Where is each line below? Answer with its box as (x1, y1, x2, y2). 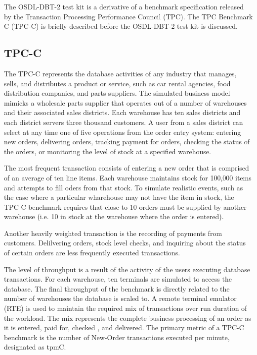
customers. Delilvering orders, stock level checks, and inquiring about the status (4, 237, 246, 248)
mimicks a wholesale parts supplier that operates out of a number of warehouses (4, 97, 247, 108)
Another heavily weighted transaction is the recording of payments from (4, 228, 222, 238)
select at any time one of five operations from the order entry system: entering (4, 126, 241, 137)
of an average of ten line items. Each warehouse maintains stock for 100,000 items (4, 172, 252, 182)
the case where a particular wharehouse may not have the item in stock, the (4, 192, 234, 202)
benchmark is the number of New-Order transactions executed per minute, (4, 332, 230, 342)
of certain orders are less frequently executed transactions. (4, 247, 180, 258)
